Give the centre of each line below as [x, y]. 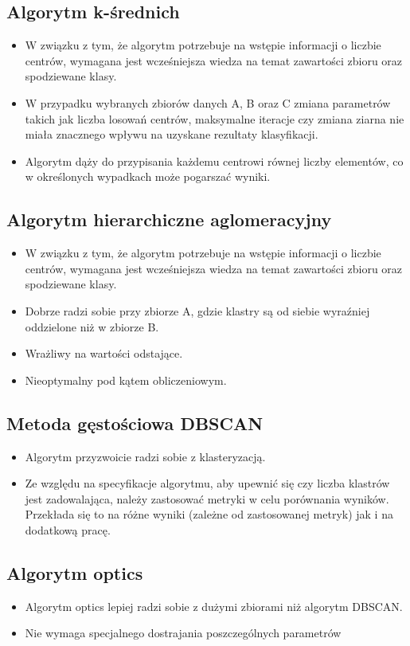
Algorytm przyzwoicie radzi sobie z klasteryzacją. [145, 456]
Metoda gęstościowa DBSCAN [135, 423]
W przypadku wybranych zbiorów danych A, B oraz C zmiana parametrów [208, 102]
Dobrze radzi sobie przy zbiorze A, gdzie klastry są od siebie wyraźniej [197, 310]
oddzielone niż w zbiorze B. [92, 326]
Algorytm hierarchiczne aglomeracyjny [169, 219]
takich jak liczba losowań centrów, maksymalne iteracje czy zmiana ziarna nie [215, 118]
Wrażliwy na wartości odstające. [104, 353]
